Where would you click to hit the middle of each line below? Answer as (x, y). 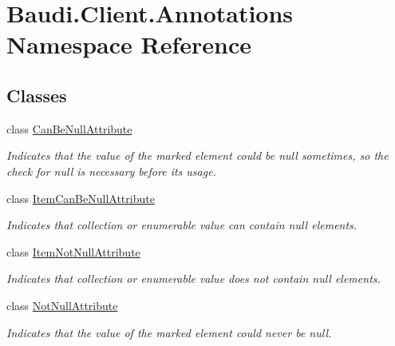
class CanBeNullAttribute (69, 128)
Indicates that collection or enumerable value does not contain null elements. (194, 278)
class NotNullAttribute (62, 305)
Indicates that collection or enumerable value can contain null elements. (182, 225)
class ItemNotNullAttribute (73, 251)
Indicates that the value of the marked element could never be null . (169, 332)
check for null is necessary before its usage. (111, 171)
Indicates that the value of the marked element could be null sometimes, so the (197, 155)
